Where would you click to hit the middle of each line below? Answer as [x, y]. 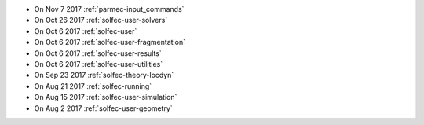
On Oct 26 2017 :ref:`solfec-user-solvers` [101, 20]
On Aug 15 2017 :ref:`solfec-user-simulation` [106, 97]
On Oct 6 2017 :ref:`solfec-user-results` [98, 53]
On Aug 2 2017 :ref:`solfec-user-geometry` [103, 108]
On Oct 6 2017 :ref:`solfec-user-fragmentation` [110, 42]
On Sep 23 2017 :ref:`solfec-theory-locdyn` [104, 75]
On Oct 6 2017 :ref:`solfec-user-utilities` [99, 64]
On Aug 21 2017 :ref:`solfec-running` [93, 86]
